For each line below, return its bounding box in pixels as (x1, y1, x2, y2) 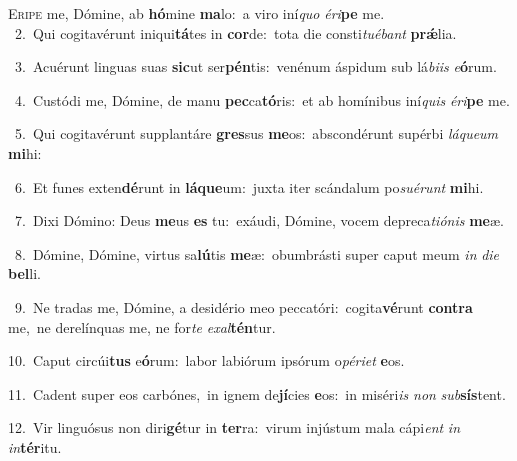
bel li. (8, 263, 41, 284)
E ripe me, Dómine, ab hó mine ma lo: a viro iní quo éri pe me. (8, 3, 385, 23)
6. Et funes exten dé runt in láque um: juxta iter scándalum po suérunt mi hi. (14, 176, 484, 197)
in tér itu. (8, 436, 62, 457)
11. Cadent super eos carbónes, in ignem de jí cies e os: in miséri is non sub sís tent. (8, 383, 506, 404)
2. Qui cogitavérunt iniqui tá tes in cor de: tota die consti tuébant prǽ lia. (14, 22, 457, 43)
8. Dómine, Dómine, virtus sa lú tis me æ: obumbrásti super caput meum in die (14, 243, 500, 264)
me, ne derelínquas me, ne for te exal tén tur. (8, 316, 276, 337)
